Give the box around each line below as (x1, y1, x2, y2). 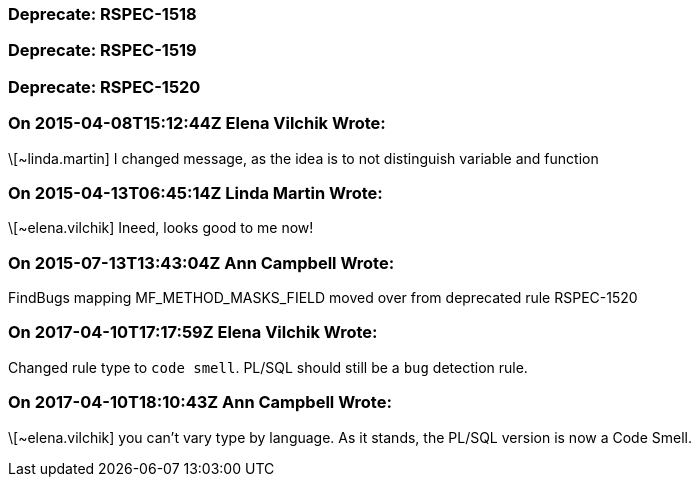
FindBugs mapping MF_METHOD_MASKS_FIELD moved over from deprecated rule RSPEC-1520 (8, 289, 638, 306)
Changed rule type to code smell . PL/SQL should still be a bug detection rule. (8, 358, 528, 376)
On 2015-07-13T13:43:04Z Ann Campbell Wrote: (8, 252, 395, 273)
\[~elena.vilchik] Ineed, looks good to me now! (8, 219, 314, 237)
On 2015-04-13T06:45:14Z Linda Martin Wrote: (8, 182, 383, 203)
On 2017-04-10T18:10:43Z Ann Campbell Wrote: (8, 392, 392, 413)
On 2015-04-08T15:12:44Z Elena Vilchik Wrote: (8, 113, 386, 134)
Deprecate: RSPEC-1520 (8, 76, 201, 97)
